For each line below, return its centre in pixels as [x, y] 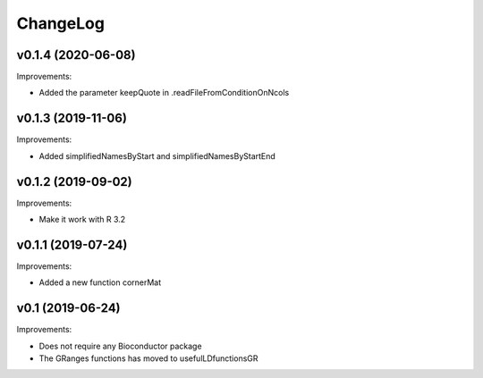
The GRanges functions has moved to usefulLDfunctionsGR [148, 358]
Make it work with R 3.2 [82, 220]
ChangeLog [60, 23]
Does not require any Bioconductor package [120, 346]
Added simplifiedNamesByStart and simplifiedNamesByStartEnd [157, 155]
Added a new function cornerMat [100, 282]
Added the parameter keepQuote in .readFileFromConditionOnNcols [164, 93]
